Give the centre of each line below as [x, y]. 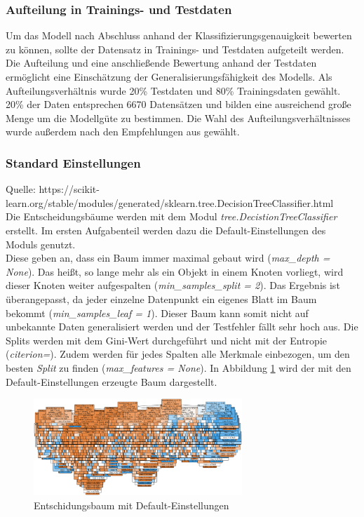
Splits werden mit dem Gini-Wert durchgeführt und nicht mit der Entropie [166, 340]
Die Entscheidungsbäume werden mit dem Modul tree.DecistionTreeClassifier [171, 216]
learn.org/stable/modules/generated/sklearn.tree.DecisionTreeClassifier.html [170, 202]
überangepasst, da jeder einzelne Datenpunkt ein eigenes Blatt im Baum [161, 298]
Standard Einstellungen [73, 162]
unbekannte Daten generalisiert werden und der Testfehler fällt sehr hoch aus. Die [182, 327]
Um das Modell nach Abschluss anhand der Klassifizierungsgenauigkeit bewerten [179, 35]
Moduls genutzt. [41, 244]
